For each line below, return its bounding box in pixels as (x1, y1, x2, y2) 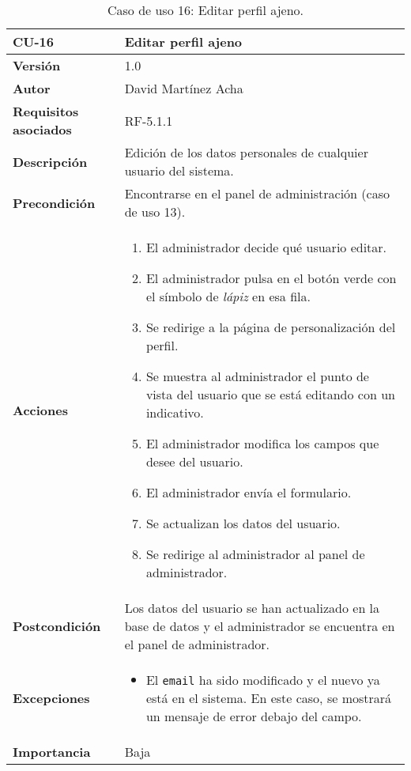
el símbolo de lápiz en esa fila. (145, 287, 311, 305)
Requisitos (13, 102, 79, 120)
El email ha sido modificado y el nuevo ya (145, 671, 380, 689)
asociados (13, 120, 72, 138)
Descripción (13, 152, 88, 171)
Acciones (13, 400, 68, 419)
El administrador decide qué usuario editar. (145, 238, 387, 256)
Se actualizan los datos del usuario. (145, 514, 341, 532)
